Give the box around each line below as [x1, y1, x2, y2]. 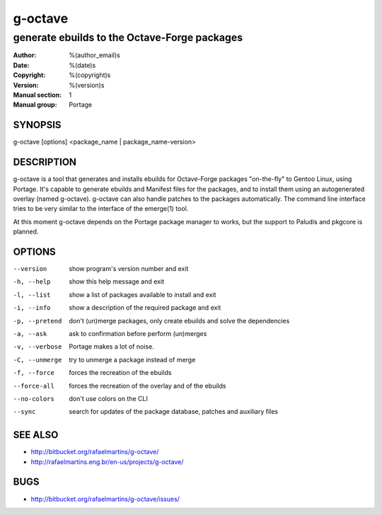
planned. [13, 227, 39, 236]
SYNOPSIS [13, 119, 62, 131]
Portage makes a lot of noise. [69, 342, 155, 351]
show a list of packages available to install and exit [69, 290, 216, 299]
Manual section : [13, 91, 62, 99]
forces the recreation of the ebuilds [69, 369, 172, 377]
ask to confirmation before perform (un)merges [69, 329, 207, 337]
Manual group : [13, 100, 57, 109]
